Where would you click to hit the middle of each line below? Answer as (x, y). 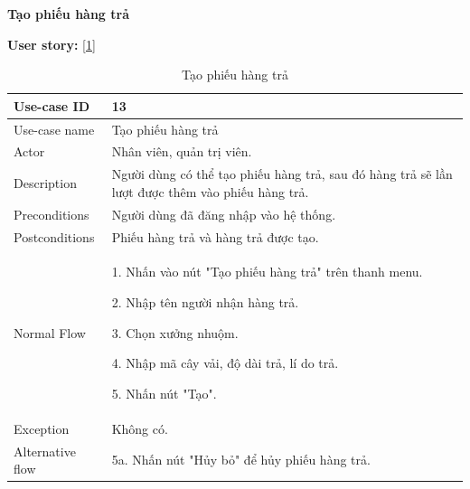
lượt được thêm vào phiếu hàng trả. (210, 191)
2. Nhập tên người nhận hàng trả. (205, 302)
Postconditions (54, 236)
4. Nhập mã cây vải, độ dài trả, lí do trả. (225, 363)
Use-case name (54, 129)
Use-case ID (52, 105)
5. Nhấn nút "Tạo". (164, 393)
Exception (42, 428)
